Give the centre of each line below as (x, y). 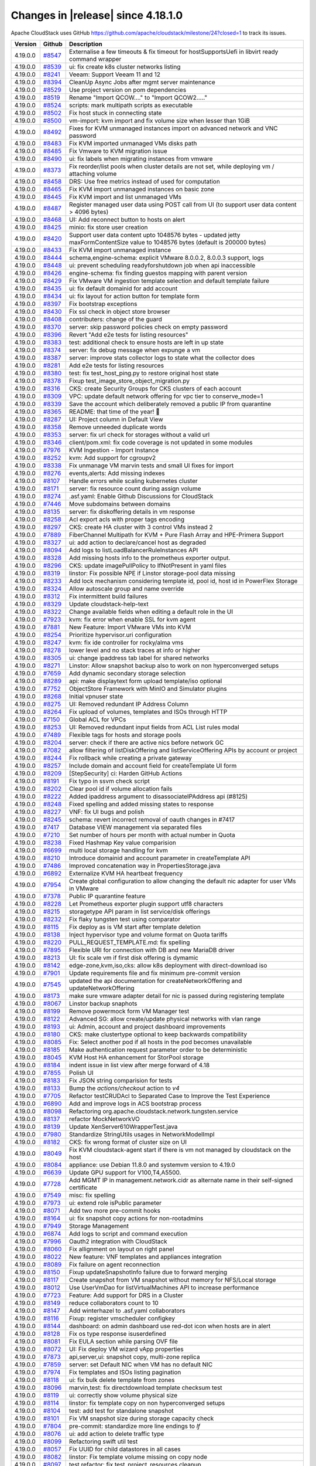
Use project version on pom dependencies (128, 90)
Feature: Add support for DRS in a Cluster (126, 1295)
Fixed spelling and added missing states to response (142, 804)
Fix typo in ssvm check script (110, 781)
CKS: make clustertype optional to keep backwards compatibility (158, 1034)
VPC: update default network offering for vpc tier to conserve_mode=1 (166, 396)
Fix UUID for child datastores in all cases (125, 1449)
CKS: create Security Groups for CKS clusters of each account (155, 388)
